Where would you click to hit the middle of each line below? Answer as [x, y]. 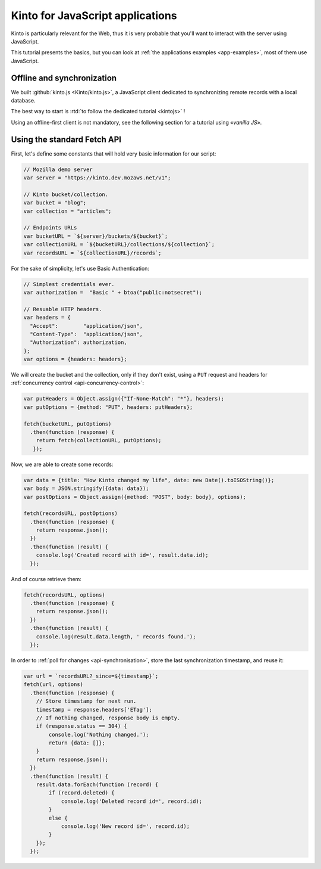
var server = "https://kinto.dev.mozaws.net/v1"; [97, 178]
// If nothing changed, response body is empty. [108, 718]
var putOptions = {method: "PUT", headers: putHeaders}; [108, 407]
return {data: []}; [77, 743]
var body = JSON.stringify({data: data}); [86, 488]
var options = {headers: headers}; [75, 359]
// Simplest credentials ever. [69, 284]
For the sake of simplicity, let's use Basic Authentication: [80, 268]
